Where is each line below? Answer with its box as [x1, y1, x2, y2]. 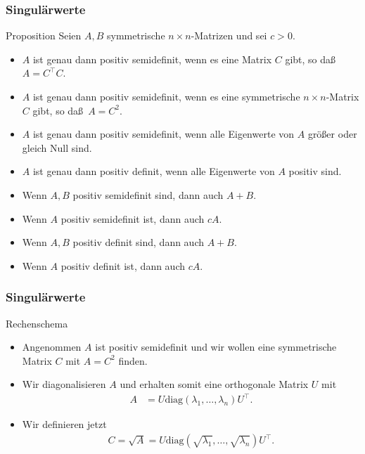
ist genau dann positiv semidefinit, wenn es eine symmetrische [32, 89, 300, 103]
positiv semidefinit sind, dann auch [72, 187, 224, 202]
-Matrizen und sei [191, 28, 267, 43]
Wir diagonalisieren [22, 377, 106, 391]
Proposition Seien [6, 28, 82, 43]
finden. [118, 353, 148, 368]
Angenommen [22, 339, 82, 354]
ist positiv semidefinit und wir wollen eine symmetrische [95, 339, 337, 354]
